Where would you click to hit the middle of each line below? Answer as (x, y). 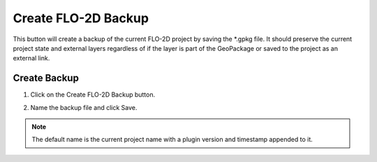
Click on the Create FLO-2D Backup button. (93, 95)
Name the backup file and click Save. (84, 107)
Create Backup (46, 78)
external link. (31, 58)
